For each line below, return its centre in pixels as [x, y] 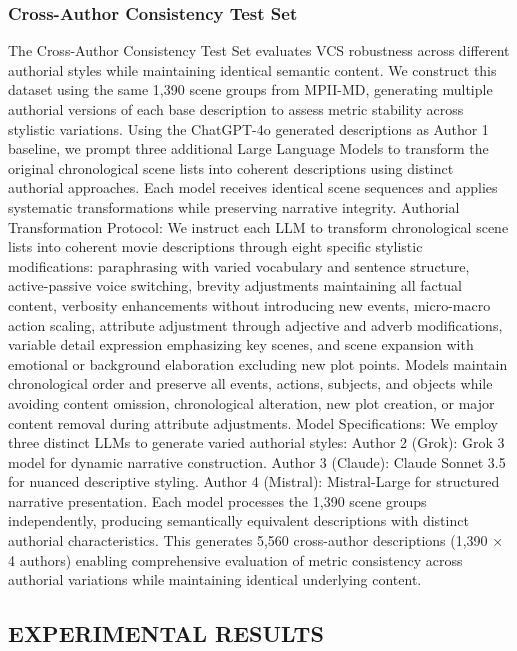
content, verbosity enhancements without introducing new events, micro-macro [249, 304]
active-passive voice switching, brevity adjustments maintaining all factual [235, 285]
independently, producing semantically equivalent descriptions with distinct [238, 520]
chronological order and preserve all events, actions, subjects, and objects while [250, 383]
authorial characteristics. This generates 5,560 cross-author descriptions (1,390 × [256, 540]
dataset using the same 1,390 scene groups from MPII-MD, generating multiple [250, 89]
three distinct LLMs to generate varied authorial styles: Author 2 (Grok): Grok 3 [256, 442]
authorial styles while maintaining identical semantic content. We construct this [252, 69]
